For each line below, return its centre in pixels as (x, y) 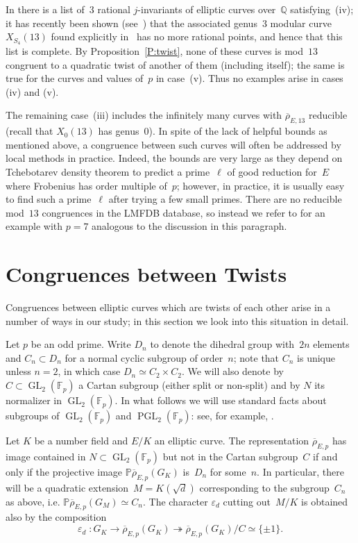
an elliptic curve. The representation (232, 441)
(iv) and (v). (32, 91)
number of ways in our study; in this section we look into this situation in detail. (177, 320)
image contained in (46, 456)
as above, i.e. (33, 501)
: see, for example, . (232, 416)
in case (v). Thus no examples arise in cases (249, 78)
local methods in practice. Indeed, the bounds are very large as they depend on (174, 158)
